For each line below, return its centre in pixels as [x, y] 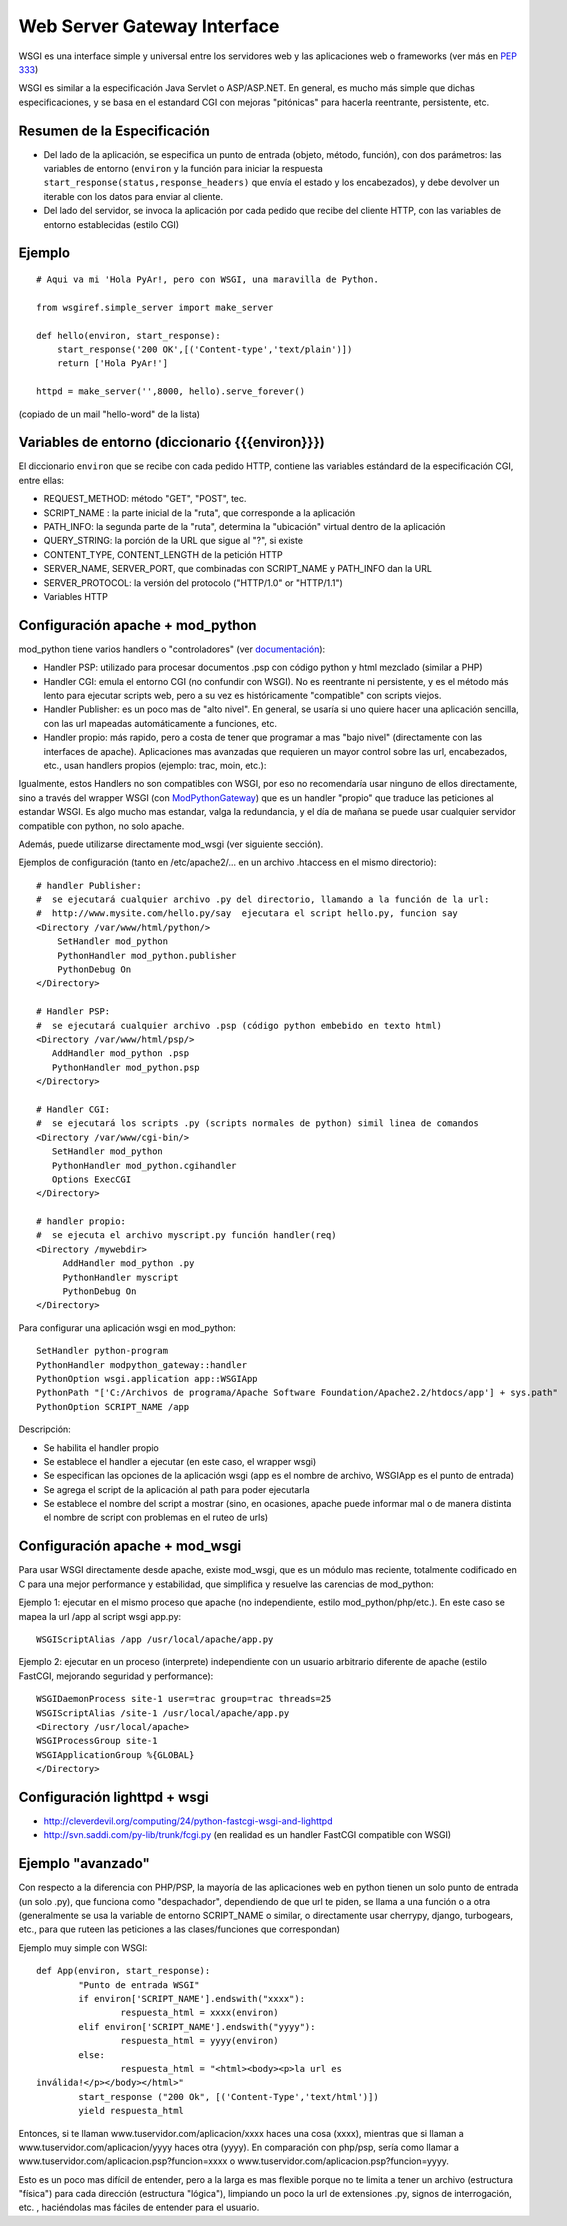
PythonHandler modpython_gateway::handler [142, 1364]
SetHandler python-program [102, 1351]
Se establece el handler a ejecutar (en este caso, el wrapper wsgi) [180, 1461]
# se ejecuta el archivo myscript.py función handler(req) [186, 1235]
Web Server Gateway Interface [149, 26]
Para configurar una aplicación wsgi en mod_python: [127, 1327]
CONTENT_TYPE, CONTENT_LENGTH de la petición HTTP [163, 554]
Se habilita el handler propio [101, 1447]
